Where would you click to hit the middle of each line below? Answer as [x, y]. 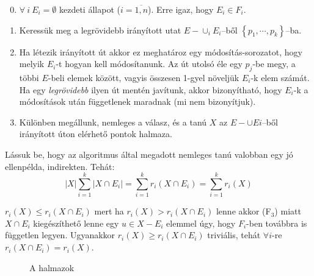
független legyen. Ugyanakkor [60, 235]
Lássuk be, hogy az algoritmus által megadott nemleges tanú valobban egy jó [149, 154]
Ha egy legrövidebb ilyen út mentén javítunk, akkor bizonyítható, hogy [151, 89]
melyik [32, 64]
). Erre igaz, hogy [181, 9]
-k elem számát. [280, 77]
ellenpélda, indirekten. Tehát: [60, 166]
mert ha [109, 211]
